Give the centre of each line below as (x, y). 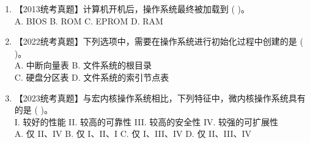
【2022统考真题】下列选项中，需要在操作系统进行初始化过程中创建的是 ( (159, 41)
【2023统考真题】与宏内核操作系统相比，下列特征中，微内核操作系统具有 (160, 97)
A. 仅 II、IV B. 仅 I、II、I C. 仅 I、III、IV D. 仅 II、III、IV (133, 134)
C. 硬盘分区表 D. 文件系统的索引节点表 (92, 77)
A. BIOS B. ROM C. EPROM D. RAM (89, 20)
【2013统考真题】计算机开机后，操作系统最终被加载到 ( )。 (132, 9)
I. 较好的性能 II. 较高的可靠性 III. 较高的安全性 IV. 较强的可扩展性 (146, 121)
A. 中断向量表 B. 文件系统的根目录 (83, 65)
